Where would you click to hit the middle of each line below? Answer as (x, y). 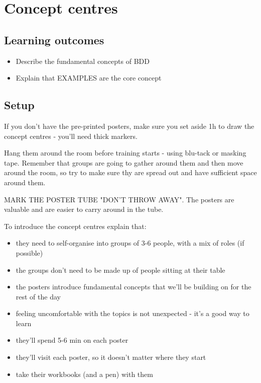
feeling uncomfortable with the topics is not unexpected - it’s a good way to (133, 313)
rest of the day (38, 296)
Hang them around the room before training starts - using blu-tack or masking (125, 153)
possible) (29, 252)
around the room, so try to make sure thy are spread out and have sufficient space (130, 172)
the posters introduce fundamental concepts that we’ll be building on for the (134, 287)
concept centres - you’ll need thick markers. (71, 136)
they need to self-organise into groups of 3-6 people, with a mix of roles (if (130, 243)
